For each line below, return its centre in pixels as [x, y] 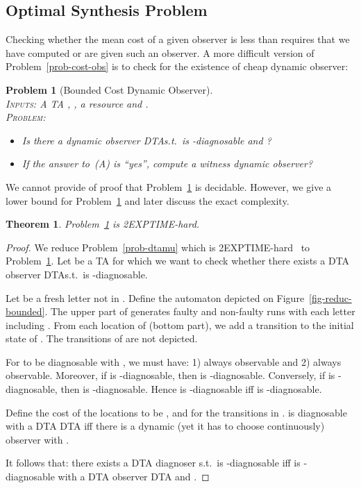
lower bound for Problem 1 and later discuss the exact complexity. [148, 200]
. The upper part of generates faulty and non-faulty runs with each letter [200, 311]
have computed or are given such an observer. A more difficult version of [160, 52]
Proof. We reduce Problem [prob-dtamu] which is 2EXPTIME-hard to [158, 247]
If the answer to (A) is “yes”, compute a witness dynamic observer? [167, 163]
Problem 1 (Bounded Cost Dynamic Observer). [109, 89]
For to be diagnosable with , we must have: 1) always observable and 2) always [174, 361]
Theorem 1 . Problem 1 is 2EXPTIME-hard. [103, 224]
